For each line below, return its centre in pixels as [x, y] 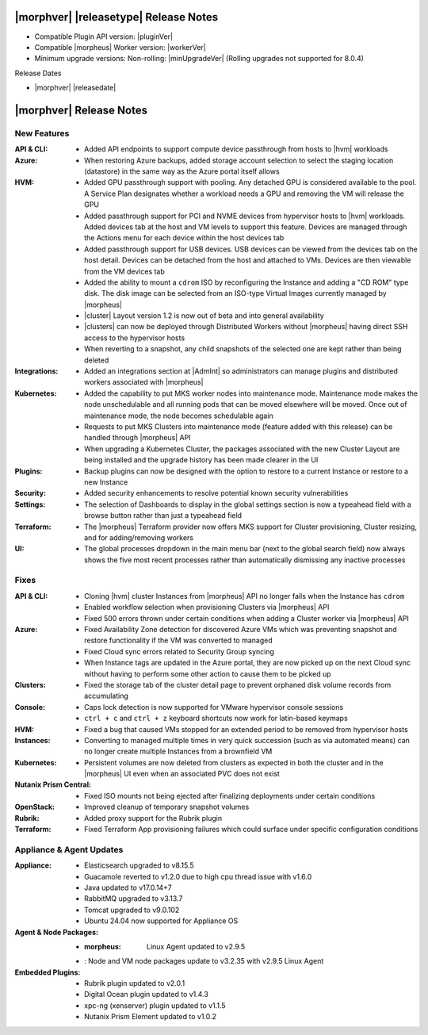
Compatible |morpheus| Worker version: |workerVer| [120, 47]
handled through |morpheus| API [138, 438]
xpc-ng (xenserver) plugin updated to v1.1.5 [155, 1005]
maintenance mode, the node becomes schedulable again [179, 416]
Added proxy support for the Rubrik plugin [153, 818]
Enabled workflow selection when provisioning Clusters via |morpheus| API [207, 608]
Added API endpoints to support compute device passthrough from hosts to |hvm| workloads [236, 149]
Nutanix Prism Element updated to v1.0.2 [151, 1017]
